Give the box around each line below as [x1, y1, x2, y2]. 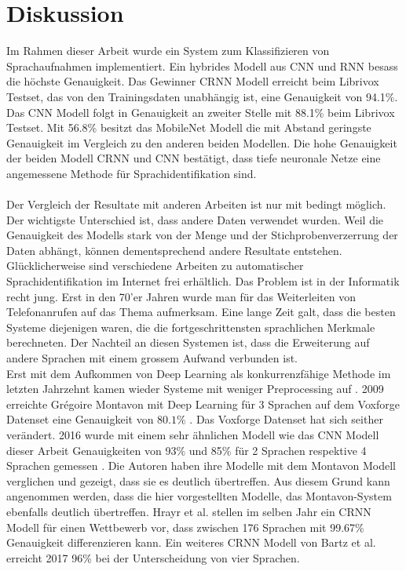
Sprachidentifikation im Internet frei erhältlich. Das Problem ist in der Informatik [6, 273, 400, 289]
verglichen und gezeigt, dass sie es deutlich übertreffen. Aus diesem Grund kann [6, 472, 390, 489]
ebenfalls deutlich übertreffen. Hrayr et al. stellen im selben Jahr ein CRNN [6, 503, 371, 519]
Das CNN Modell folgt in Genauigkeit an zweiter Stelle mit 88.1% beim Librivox [6, 104, 395, 120]
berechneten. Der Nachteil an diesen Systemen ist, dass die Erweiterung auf [6, 334, 370, 351]
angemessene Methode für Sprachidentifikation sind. [6, 165, 257, 181]
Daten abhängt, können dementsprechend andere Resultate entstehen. [6, 242, 342, 258]
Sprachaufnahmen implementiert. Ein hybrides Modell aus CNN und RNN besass [6, 57, 398, 74]
